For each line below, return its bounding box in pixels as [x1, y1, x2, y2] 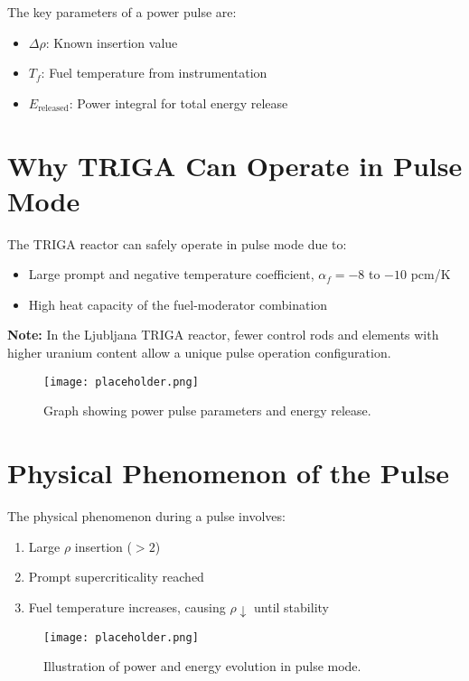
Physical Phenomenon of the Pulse [7, 454, 449, 491]
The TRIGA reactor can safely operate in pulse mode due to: [7, 234, 347, 253]
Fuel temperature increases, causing [28, 597, 226, 616]
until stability [254, 597, 329, 616]
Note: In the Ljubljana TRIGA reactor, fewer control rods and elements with [7, 325, 439, 344]
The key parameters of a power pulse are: [7, 3, 237, 21]
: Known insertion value [45, 33, 178, 51]
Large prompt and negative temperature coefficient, [28, 265, 314, 284]
